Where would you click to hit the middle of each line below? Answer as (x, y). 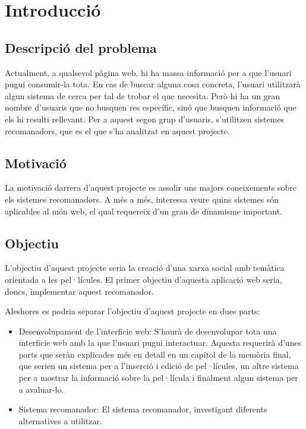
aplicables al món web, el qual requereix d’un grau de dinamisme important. (143, 211)
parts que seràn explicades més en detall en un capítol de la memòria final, (155, 354)
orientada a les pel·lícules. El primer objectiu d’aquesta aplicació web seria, (143, 279)
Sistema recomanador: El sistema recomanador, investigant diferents (143, 409)
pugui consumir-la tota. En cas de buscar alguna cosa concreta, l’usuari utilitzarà (153, 84)
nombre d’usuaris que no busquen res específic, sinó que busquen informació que (151, 107)
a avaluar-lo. (41, 389)
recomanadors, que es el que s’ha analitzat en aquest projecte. (117, 130)
